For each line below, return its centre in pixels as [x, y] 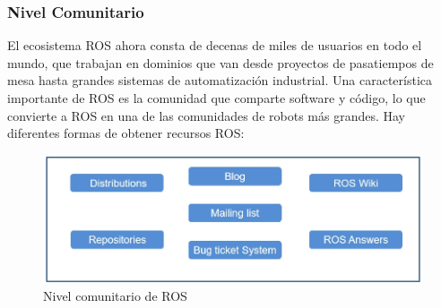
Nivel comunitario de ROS [115, 296]
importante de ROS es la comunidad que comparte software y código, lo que [216, 98]
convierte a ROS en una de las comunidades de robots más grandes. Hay [206, 115]
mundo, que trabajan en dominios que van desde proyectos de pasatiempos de [220, 62]
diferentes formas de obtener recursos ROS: [126, 133]
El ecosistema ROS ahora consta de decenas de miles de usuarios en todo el [215, 45]
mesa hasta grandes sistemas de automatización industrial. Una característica [220, 80]
